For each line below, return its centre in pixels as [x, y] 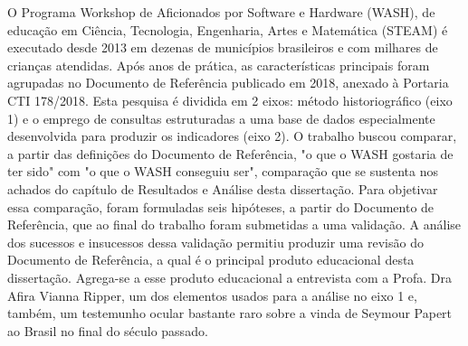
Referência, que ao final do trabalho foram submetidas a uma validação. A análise [234, 224]
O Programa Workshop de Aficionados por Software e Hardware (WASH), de [221, 12]
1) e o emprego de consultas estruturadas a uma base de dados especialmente [221, 118]
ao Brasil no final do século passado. [108, 330]
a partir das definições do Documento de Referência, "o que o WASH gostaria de [230, 153]
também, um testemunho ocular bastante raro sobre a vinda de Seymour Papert [230, 313]
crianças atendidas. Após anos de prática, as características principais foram [219, 65]
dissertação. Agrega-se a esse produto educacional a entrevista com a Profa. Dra [230, 277]
